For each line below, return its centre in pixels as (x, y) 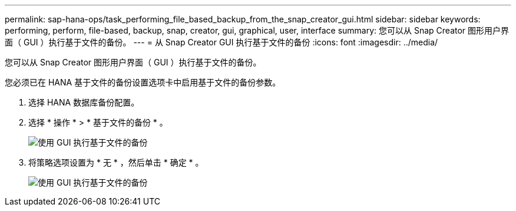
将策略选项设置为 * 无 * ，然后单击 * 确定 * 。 (116, 162)
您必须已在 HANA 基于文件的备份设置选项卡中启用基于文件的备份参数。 (143, 82)
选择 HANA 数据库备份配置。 (84, 102)
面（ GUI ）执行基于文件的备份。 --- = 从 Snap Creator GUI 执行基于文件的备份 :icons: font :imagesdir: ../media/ (221, 42)
